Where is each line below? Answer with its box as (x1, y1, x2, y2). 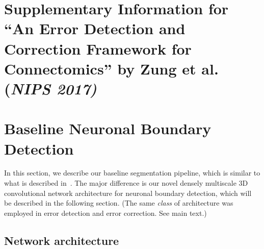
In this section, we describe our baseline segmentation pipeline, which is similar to (4, 167, 260, 178)
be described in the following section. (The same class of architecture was (4, 197, 233, 208)
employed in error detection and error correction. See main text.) (4, 207, 207, 218)
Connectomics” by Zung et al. (4, 58, 219, 79)
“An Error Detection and (4, 18, 186, 39)
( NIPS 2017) (4, 78, 97, 99)
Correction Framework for (4, 38, 192, 59)
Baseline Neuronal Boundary (4, 118, 212, 139)
